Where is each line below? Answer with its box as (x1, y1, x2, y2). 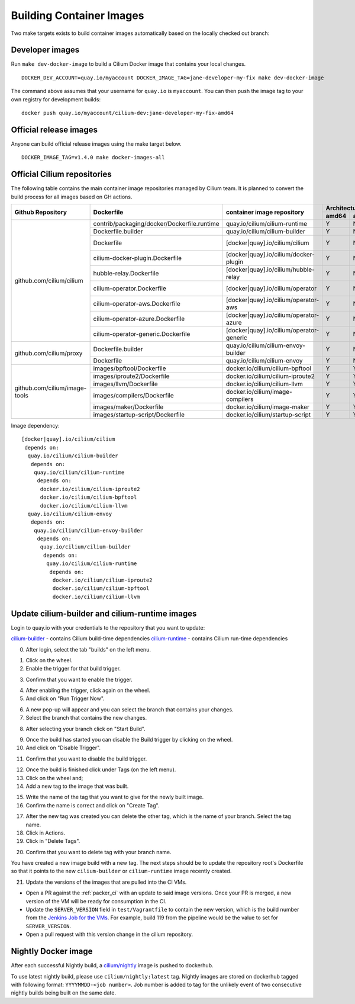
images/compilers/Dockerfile (93, 392, 174, 399)
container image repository (225, 208, 305, 216)
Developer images (11, 45, 80, 55)
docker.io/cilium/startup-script (225, 410, 311, 419)
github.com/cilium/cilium (14, 277, 83, 284)
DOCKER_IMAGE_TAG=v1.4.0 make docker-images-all (21, 154, 165, 161)
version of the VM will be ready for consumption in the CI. (25, 897, 167, 904)
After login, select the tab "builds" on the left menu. (25, 646, 151, 653)
